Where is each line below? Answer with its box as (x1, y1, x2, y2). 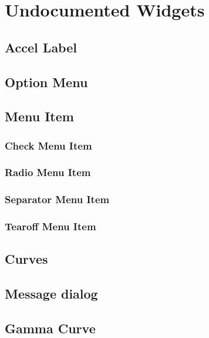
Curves (5, 250, 48, 268)
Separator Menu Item (5, 192, 110, 207)
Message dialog (5, 284, 98, 303)
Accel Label (5, 38, 77, 56)
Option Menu (5, 72, 88, 91)
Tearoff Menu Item (5, 219, 96, 234)
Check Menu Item (5, 138, 92, 153)
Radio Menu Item (5, 165, 91, 180)
